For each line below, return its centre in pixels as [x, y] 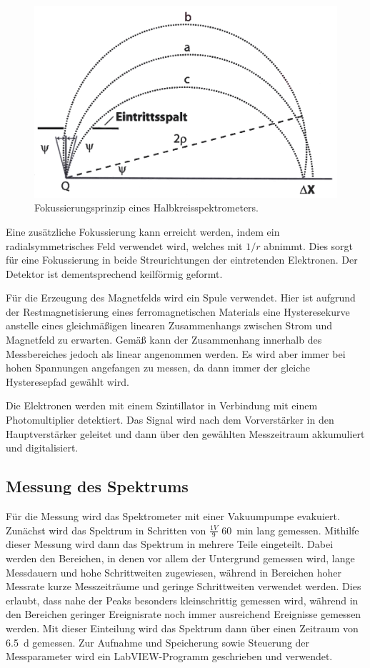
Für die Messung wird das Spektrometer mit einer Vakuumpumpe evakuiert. [173, 516]
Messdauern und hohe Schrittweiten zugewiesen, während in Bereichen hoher [174, 572]
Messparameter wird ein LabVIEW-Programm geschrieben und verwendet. [169, 656]
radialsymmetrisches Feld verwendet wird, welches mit [124, 245]
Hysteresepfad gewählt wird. [67, 381]
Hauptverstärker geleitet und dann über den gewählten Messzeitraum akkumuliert [185, 433]
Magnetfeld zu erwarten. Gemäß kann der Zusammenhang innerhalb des [164, 340]
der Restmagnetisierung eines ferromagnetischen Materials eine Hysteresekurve [178, 311]
